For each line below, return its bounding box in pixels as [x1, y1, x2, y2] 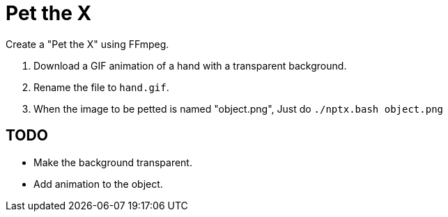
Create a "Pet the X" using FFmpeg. [6, 38, 169, 50]
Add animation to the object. [33, 177, 163, 190]
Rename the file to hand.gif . [33, 81, 169, 93]
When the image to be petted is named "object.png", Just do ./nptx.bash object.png [33, 102, 444, 115]
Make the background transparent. [33, 156, 192, 168]
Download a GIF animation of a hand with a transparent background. [33, 59, 347, 72]
